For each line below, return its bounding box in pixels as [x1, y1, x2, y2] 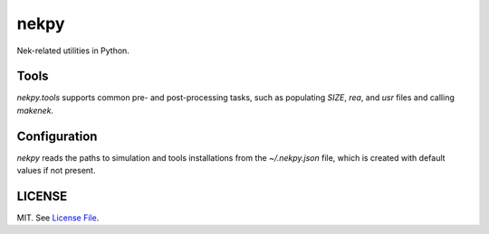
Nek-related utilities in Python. [16, 45, 130, 56]
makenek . [16, 105, 54, 116]
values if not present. [16, 165, 96, 176]
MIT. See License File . [16, 212, 100, 223]
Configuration [16, 128, 98, 144]
